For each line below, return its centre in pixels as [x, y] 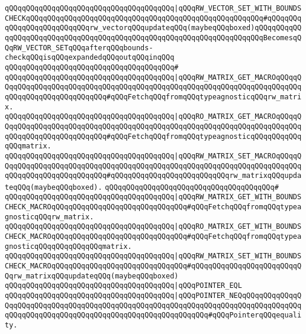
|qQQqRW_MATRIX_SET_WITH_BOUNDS [238, 256]
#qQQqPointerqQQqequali [255, 315]
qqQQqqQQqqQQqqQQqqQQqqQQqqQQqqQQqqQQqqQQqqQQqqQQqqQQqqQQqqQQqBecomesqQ [153, 38]
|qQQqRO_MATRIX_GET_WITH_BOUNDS [238, 227]
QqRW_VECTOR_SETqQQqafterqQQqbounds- [79, 48]
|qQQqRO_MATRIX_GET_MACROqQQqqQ [238, 117]
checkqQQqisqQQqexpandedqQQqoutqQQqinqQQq [90, 58]
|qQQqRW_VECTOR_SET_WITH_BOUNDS [238, 8]
